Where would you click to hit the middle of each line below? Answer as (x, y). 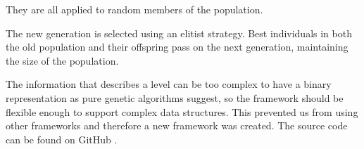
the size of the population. (62, 60)
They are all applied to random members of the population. (134, 9)
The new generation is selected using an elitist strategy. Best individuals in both (179, 33)
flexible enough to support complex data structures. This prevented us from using (182, 111)
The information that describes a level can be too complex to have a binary (169, 84)
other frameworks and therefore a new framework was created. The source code (177, 125)
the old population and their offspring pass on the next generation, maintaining (177, 47)
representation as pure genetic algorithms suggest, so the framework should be (175, 97)
